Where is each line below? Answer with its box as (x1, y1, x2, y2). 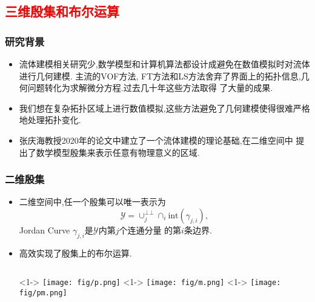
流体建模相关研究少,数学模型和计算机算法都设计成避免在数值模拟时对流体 (19, 58, 310, 70)
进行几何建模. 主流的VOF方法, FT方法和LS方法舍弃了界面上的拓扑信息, (19, 69, 301, 82)
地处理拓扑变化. (19, 113, 81, 126)
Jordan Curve (19, 223, 70, 236)
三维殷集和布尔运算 (5, 2, 119, 21)
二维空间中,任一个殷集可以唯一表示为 (19, 195, 166, 208)
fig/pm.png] (19, 289, 67, 298)
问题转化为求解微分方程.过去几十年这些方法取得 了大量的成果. (27, 81, 273, 94)
